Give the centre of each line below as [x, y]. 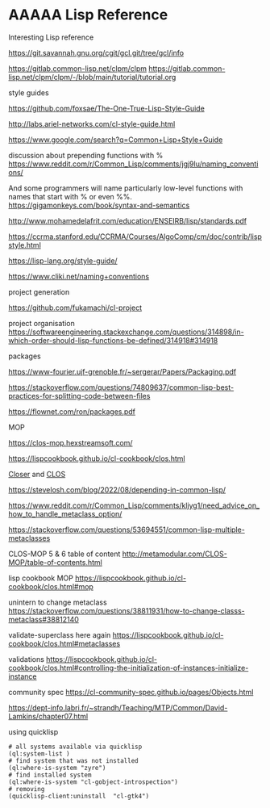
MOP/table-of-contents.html [55, 562]
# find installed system [50, 775]
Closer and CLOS [37, 474]
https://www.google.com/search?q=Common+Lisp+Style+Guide [116, 140]
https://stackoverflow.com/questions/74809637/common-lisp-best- [121, 387]
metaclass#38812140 [44, 619]
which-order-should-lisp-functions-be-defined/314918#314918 [113, 340]
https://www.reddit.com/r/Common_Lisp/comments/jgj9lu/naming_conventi [133, 164]
